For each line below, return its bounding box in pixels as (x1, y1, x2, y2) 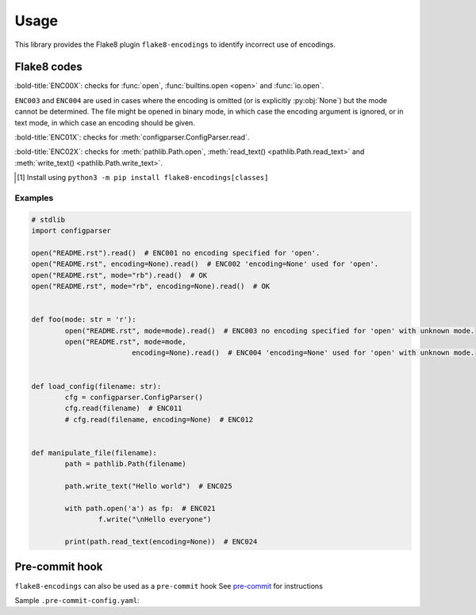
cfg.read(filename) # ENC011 (64, 404, 182, 413)
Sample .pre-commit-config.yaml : (14, 595, 140, 605)
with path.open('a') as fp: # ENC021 (64, 504, 216, 513)
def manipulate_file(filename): (31, 448, 158, 457)
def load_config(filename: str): (31, 382, 162, 390)
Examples (14, 192, 54, 203)
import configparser (31, 226, 111, 236)
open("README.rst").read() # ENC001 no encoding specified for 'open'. (31, 248, 321, 257)
